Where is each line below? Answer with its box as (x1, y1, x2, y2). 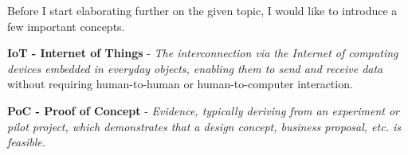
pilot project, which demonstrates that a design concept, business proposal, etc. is (7, 118, 401, 134)
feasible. (7, 134, 45, 150)
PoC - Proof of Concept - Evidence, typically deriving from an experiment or (7, 102, 400, 118)
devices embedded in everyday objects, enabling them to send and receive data (7, 60, 383, 76)
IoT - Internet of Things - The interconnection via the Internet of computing (7, 45, 398, 61)
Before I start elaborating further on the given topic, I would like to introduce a (7, 2, 398, 18)
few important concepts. (7, 17, 125, 34)
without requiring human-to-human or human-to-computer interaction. (7, 76, 353, 92)
